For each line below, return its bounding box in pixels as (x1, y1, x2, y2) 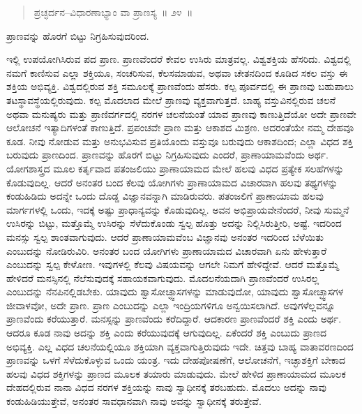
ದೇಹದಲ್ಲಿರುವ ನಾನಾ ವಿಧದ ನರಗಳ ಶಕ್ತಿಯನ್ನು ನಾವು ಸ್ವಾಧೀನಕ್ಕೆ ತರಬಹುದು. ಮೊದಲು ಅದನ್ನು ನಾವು (6, 380, 326, 394)
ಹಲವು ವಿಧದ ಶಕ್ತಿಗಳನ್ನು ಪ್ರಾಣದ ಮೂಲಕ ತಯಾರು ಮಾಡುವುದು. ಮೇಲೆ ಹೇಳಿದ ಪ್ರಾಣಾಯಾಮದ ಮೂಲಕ (6, 366, 346, 380)
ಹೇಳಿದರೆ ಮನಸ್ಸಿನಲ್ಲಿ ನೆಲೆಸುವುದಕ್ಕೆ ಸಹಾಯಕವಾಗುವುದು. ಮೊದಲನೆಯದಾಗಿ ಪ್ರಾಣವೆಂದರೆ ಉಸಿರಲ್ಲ (6, 270, 319, 285)
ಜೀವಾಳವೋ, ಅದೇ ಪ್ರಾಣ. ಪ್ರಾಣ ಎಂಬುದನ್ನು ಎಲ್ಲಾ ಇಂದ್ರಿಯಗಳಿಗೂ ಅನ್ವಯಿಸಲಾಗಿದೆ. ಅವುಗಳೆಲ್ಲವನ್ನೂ (6, 297, 335, 312)
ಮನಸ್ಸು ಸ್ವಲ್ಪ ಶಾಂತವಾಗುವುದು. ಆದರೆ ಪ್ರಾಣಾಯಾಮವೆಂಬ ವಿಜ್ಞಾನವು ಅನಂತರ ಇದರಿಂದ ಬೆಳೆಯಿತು (6, 229, 324, 244)
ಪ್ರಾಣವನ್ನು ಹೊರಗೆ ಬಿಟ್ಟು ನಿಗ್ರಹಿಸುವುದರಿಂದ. (6, 28, 149, 43)
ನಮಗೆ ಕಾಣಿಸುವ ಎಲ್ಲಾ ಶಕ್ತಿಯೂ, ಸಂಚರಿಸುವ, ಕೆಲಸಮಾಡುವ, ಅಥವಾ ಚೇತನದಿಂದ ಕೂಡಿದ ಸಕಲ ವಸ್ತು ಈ (6, 65, 348, 80)
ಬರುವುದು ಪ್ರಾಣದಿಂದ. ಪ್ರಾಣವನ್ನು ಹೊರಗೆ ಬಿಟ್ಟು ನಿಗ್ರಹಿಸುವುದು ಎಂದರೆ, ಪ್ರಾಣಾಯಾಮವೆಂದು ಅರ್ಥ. (6, 147, 329, 162)
